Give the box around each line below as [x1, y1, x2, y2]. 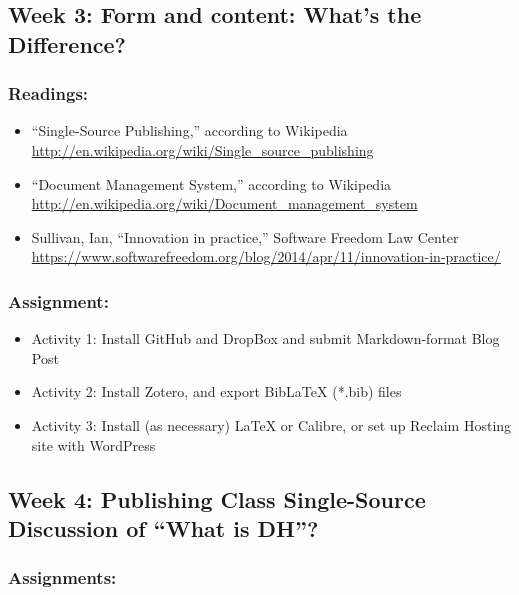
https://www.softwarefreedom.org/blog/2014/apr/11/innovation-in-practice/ [31, 246, 501, 267]
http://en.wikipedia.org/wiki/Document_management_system [31, 193, 418, 214]
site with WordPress [31, 434, 156, 455]
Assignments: [8, 565, 117, 590]
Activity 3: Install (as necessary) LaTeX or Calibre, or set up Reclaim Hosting [31, 414, 512, 435]
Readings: [8, 81, 89, 106]
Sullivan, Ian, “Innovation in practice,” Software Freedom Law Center [31, 226, 459, 247]
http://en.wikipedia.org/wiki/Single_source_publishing [31, 139, 374, 160]
